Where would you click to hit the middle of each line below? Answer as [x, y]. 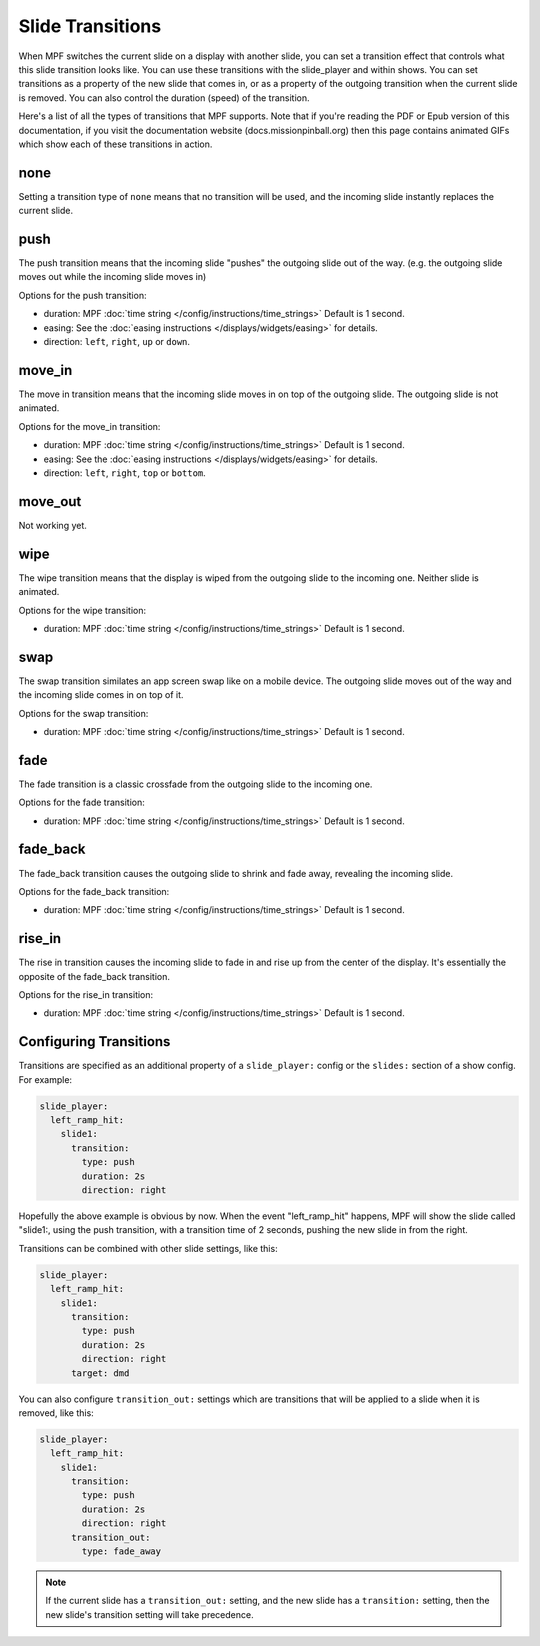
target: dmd [100, 1373]
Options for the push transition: [82, 295]
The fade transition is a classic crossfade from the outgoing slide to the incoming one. [195, 784]
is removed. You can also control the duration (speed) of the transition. [164, 97]
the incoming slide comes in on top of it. [101, 695]
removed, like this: [56, 1412]
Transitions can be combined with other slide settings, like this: [148, 1248]
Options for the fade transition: [81, 802]
